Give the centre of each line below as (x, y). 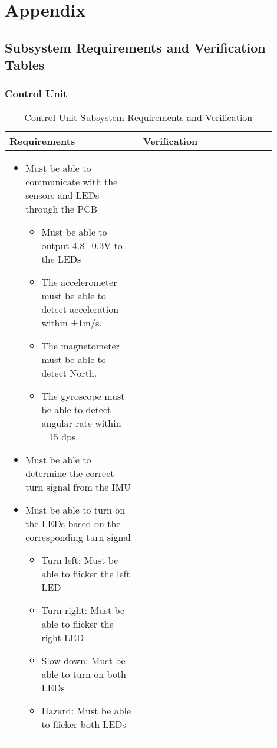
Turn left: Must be (80, 560)
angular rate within (81, 423)
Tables (25, 65)
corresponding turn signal (78, 537)
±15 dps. (60, 436)
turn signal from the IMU (78, 486)
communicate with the (72, 181)
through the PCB (62, 208)
